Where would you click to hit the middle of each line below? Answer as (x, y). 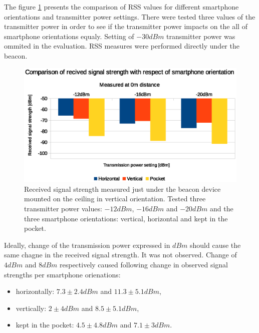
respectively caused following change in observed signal (144, 265)
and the (221, 209)
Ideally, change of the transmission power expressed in (87, 245)
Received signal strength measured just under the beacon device (122, 189)
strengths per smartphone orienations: (62, 274)
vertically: (31, 308)
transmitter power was (201, 36)
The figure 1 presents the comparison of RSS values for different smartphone (121, 7)
